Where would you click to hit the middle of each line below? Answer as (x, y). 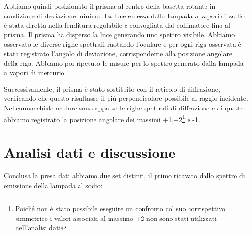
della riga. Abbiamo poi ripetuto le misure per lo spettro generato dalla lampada (124, 63)
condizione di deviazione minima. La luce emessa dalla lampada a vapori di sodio (124, 15)
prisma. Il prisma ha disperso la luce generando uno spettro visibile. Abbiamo (119, 34)
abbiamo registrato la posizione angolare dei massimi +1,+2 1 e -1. (102, 118)
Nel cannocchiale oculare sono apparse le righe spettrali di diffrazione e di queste (124, 107)
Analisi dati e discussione (90, 152)
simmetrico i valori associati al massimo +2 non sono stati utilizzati (116, 218)
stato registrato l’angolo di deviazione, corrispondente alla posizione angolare (118, 53)
